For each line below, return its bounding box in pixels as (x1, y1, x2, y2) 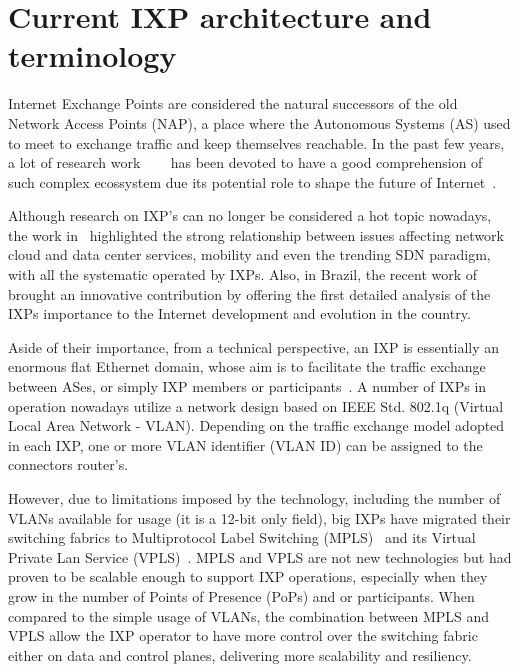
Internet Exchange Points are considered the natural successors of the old (8, 93, 458, 114)
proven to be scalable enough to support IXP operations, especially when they (8, 566, 488, 587)
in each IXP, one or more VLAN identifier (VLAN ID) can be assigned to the (8, 434, 483, 455)
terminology (8, 35, 177, 76)
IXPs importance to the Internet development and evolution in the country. (8, 303, 471, 324)
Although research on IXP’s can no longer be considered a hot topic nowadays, (8, 205, 492, 226)
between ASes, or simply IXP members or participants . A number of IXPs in (8, 376, 487, 397)
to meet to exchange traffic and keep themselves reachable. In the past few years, (8, 132, 505, 153)
